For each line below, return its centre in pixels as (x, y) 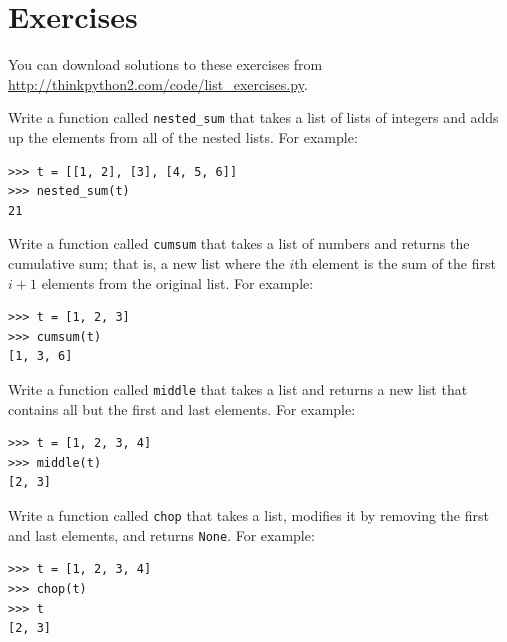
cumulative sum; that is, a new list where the (146, 263)
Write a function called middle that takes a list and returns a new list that (238, 388)
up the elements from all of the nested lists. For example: (183, 136)
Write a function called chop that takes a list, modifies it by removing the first (248, 515)
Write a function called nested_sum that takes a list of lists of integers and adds (253, 117)
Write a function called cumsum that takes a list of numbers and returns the (239, 243)
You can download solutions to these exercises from (165, 64)
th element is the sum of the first (395, 263)
